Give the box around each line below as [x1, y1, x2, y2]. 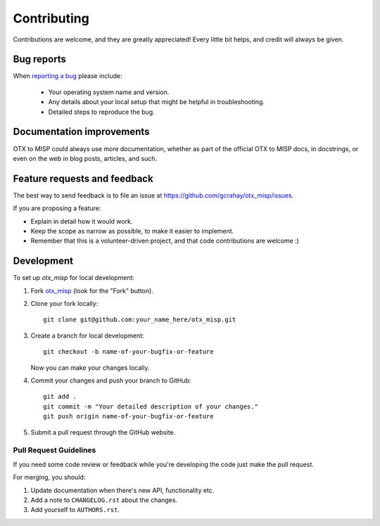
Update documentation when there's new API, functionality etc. [30, 486, 215, 494]
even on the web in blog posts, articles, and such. [13, 154, 158, 162]
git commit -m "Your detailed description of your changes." [43, 402, 258, 411]
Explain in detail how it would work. [30, 217, 133, 225]
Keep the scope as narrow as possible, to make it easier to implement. [30, 227, 234, 235]
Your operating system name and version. [48, 88, 170, 96]
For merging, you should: [13, 473, 86, 482]
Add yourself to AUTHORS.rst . [30, 506, 120, 514]
